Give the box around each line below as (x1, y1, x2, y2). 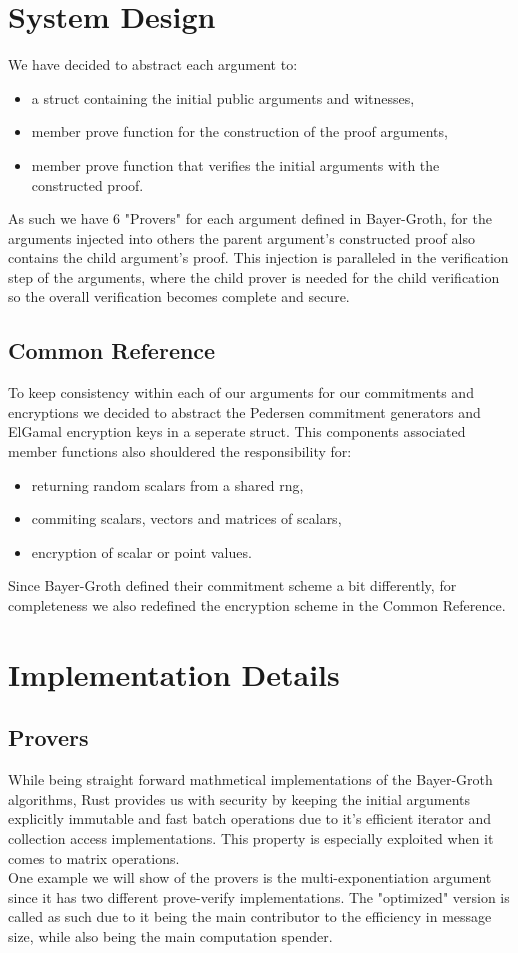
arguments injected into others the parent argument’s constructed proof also (8, 227, 475, 248)
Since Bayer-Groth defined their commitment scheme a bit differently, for (8, 575, 457, 596)
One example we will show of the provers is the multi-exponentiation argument (8, 867, 492, 888)
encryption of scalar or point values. (31, 541, 252, 562)
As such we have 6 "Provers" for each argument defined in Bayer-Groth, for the (8, 208, 492, 229)
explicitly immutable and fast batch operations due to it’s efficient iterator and (8, 808, 491, 829)
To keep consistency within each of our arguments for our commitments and (8, 382, 474, 403)
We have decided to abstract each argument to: (8, 54, 298, 75)
